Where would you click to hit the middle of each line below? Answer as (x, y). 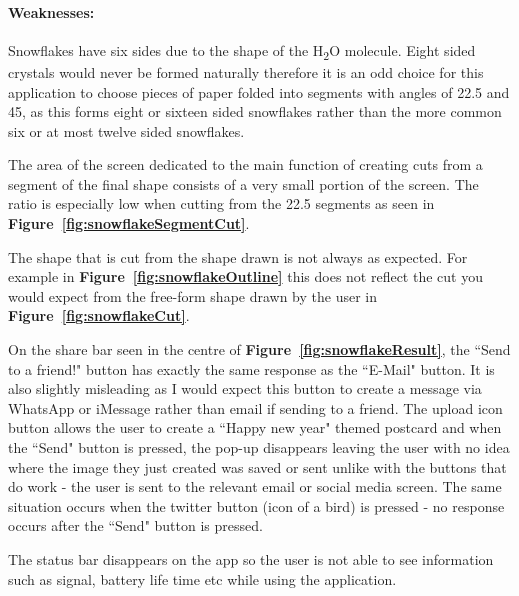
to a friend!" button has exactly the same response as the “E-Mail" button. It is (251, 368)
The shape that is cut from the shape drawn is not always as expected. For (238, 256)
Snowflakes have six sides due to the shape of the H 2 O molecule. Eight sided (242, 51)
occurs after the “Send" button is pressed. (135, 525)
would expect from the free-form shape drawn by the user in (193, 295)
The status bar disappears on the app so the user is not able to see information (251, 558)
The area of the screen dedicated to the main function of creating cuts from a (245, 164)
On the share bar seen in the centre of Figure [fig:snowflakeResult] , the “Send (259, 349)
